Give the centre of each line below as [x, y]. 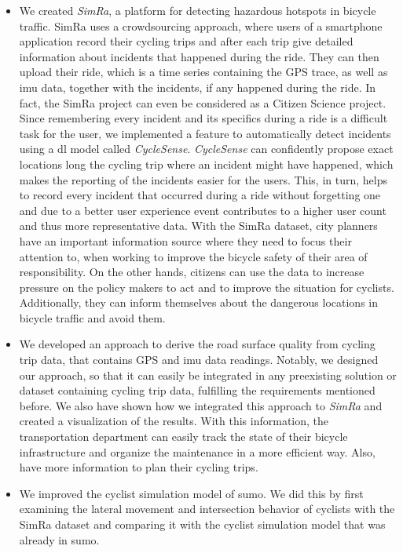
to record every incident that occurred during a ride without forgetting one [200, 195]
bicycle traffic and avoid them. [92, 317]
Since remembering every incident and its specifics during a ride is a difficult [203, 118]
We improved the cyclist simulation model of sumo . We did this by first [191, 493]
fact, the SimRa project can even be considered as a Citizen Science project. [203, 102]
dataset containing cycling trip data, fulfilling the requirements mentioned [197, 390]
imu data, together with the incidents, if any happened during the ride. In [198, 87]
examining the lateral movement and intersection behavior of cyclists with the [207, 509]
